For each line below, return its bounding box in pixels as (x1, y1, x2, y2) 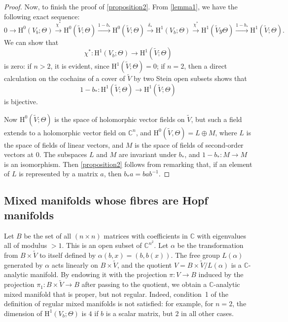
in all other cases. (181, 308, 234, 318)
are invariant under (118, 149, 177, 160)
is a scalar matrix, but (106, 308, 173, 318)
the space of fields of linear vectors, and (4, 139, 124, 150)
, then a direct (184, 61, 227, 71)
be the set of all (24, 230, 72, 241)
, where (215, 127, 237, 137)
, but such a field (191, 114, 242, 124)
